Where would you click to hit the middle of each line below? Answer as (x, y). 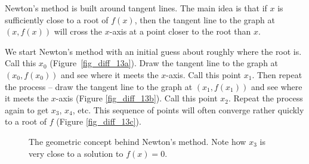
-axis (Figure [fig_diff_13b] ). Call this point (137, 98)
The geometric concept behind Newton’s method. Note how (137, 141)
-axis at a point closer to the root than (180, 31)
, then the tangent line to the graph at (205, 19)
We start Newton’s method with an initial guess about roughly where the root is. (153, 51)
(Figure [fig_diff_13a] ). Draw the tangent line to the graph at (164, 63)
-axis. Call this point (204, 74)
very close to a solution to (76, 153)
